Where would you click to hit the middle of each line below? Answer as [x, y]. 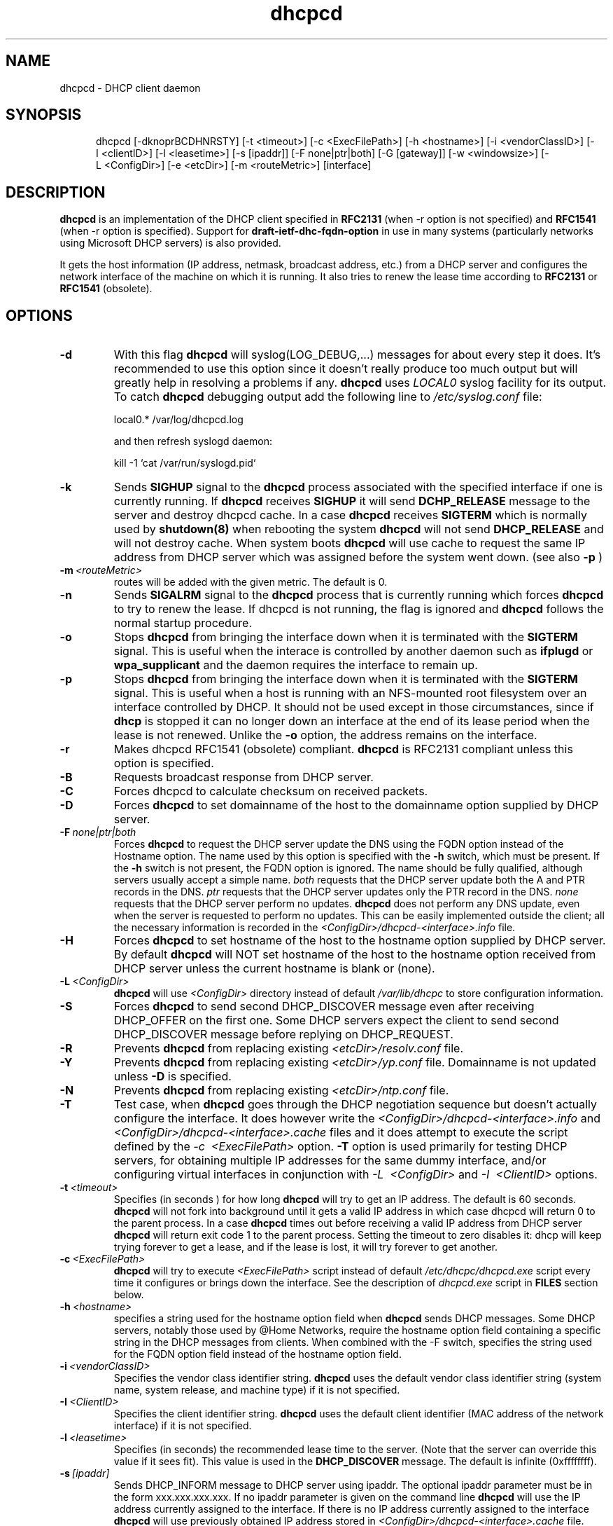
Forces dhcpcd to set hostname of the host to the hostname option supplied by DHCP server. [360, 941]
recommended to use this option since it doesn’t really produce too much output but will [346, 369]
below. [129, 1295]
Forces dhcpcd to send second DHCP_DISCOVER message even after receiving [324, 1006]
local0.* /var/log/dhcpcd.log [178, 420]
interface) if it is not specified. [183, 1426]
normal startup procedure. [183, 623]
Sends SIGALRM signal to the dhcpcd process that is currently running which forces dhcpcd [359, 595]
